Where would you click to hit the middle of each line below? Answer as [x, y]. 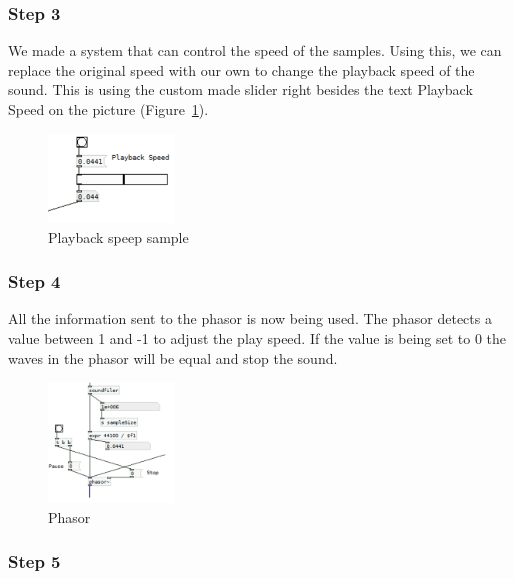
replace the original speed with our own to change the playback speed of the [241, 69]
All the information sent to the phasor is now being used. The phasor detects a [250, 318]
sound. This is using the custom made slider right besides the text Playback [240, 89]
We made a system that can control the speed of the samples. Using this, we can [255, 50]
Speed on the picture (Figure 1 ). [108, 109]
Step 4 [34, 281]
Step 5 [34, 561]
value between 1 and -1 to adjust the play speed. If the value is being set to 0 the [257, 337]
